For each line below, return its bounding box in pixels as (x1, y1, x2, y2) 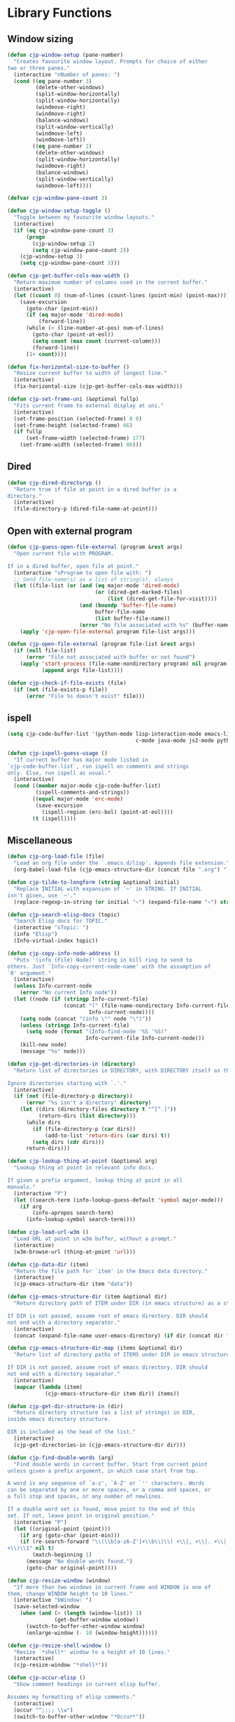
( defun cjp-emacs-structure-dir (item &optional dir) (7, 1294, 168, 1301)
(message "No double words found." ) (25, 1558, 133, 1565)
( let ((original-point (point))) (13, 1525, 111, 1532)
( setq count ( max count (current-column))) (32, 337, 161, 345)
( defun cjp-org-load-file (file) (7, 853, 105, 860)
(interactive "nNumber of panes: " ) (13, 71, 120, 78)
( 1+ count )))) (25, 350, 68, 357)
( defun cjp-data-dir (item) (7, 1261, 90, 1268)
